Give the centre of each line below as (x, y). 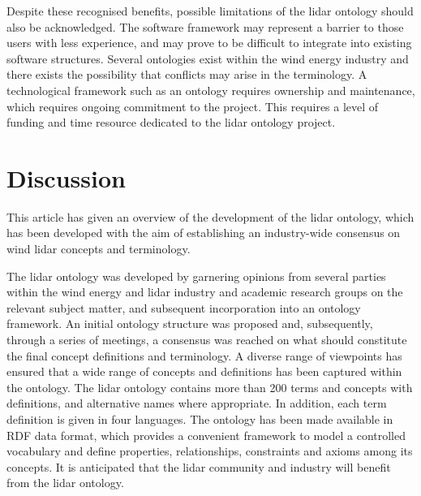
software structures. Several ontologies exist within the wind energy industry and (208, 58)
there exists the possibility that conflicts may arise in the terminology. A (187, 74)
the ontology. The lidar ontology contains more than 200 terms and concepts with (210, 387)
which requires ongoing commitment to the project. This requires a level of (193, 106)
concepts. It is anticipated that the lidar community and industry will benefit (199, 466)
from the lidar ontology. (65, 483)
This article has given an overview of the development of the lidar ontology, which (210, 216)
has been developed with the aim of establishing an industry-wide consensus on (204, 233)
